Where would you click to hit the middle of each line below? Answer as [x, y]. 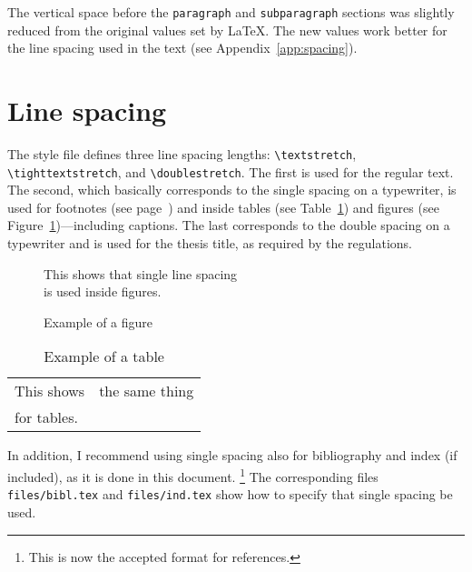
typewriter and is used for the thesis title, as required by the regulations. [210, 243]
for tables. [46, 417]
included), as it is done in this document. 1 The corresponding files [193, 475]
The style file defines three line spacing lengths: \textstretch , [182, 153]
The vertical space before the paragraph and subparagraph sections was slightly [231, 12]
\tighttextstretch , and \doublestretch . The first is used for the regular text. [231, 171]
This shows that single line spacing [141, 273]
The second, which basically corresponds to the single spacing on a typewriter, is [232, 190]
